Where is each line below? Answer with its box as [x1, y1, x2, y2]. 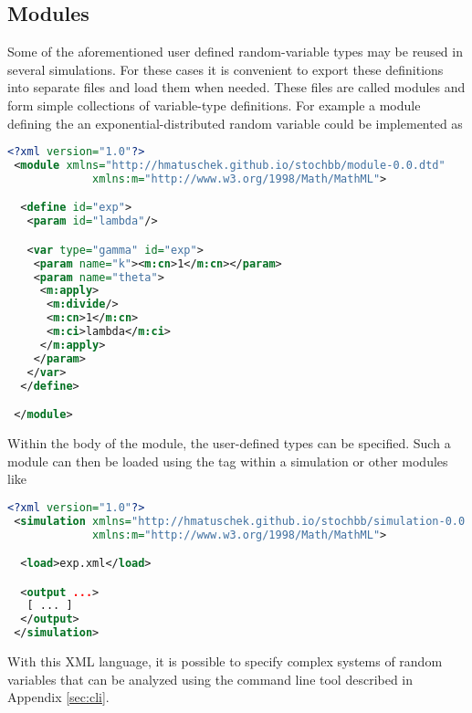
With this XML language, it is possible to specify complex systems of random [7, 652, 443, 671]
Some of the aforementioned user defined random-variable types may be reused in [7, 42, 463, 61]
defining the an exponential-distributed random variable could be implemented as [7, 113, 463, 132]
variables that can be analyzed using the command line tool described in [7, 669, 414, 688]
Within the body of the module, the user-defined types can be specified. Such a [7, 434, 451, 453]
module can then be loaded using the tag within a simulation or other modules [7, 451, 448, 470]
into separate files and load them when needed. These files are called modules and [7, 78, 466, 97]
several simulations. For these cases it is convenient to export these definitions [7, 59, 444, 79]
